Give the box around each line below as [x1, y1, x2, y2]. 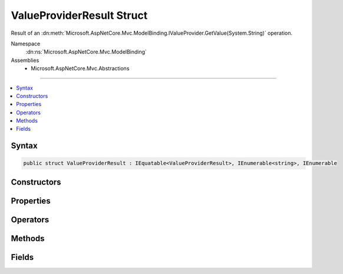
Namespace [11, 40, 41, 47]
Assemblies [11, 57, 39, 64]
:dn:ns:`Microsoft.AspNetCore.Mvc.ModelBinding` [25, 48, 147, 55]
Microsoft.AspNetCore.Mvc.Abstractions [31, 65, 130, 72]
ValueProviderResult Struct [11, 9, 148, 22]
